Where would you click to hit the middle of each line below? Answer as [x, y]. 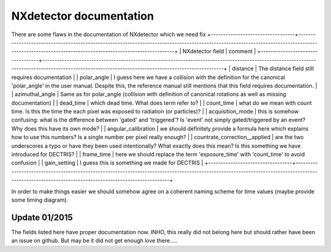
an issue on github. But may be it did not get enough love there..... [94, 241]
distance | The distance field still [273, 69]
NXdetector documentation [83, 16]
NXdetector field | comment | [219, 52]
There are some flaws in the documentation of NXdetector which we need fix [109, 34]
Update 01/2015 [42, 217]
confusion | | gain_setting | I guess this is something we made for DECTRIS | [107, 163]
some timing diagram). [40, 200]
